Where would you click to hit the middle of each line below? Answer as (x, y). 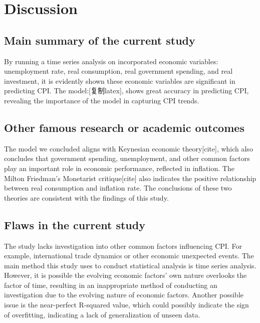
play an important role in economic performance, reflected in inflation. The (119, 168)
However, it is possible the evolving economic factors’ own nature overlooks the (125, 275)
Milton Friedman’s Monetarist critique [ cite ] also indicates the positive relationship (130, 178)
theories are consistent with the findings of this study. (86, 197)
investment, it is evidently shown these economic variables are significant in (120, 80)
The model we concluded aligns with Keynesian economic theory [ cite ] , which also (128, 148)
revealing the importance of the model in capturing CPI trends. (102, 100)
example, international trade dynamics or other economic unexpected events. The (129, 256)
